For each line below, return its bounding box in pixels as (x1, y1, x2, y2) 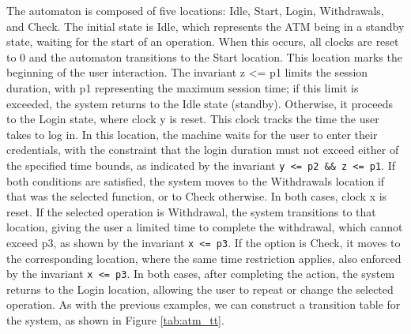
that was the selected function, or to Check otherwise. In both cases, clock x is (6, 188, 387, 205)
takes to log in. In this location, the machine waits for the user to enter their (6, 126, 378, 142)
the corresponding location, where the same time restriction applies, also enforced (6, 250, 402, 266)
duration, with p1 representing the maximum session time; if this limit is (6, 79, 359, 96)
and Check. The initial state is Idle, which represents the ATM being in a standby (6, 17, 405, 34)
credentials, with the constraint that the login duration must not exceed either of (6, 141, 399, 158)
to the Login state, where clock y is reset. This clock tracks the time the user (6, 111, 379, 127)
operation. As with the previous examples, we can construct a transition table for (6, 296, 401, 313)
